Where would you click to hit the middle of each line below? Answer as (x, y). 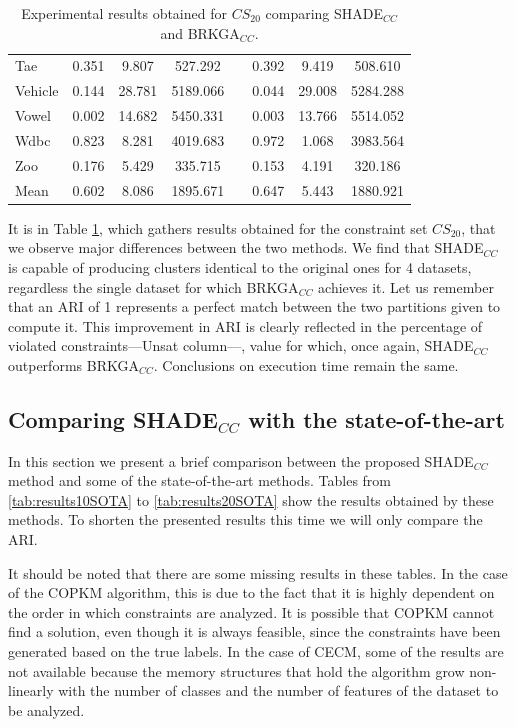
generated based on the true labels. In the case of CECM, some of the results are (256, 651)
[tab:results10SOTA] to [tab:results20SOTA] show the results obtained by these (251, 499)
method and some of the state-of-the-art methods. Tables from (200, 480)
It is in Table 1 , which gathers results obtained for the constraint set (218, 227)
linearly (31, 690)
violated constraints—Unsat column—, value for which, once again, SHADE (241, 345)
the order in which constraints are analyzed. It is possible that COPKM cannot (251, 611)
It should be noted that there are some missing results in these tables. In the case (258, 572)
